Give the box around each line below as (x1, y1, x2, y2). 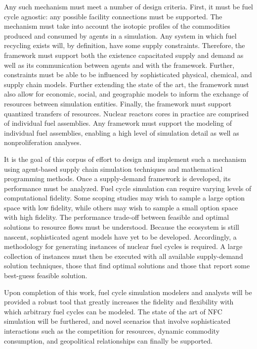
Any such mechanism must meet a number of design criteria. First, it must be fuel (4, 1, 253, 11)
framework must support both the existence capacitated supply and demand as (4, 50, 244, 60)
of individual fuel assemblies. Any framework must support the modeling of (4, 118, 232, 128)
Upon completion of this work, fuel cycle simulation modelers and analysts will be (4, 287, 252, 297)
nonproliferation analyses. (4, 137, 82, 148)
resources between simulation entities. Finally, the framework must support (4, 98, 232, 108)
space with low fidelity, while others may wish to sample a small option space (4, 202, 238, 212)
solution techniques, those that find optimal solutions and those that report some (4, 260, 250, 271)
